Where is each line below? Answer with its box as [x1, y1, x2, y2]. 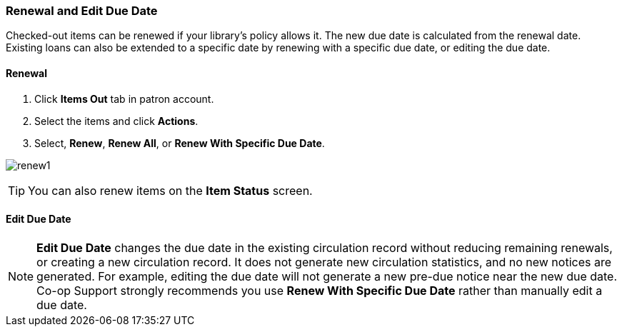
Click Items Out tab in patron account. [34, 92, 214, 105]
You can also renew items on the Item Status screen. [28, 183, 313, 198]
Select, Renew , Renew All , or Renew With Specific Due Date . [34, 136, 325, 149]
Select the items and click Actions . [34, 114, 199, 127]
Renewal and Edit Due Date [6, 4, 158, 18]
